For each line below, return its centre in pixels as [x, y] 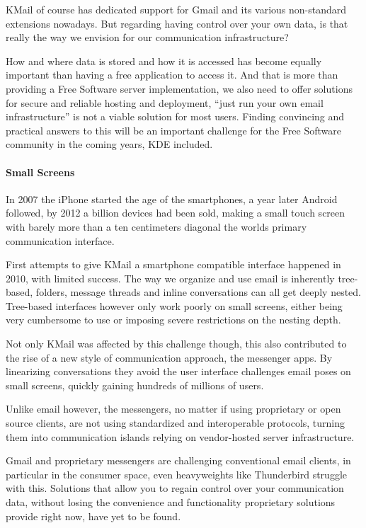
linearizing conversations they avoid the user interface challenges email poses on [178, 371]
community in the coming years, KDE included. [109, 144]
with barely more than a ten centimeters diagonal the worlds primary [156, 226]
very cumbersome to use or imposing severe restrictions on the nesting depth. [173, 320]
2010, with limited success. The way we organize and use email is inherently [170, 278]
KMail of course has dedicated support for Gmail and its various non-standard [176, 9]
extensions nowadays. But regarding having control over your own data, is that [177, 23]
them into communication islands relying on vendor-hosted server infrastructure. [180, 436]
